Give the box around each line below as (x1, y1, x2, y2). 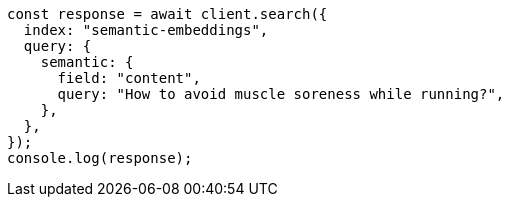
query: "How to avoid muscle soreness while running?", (57, 86, 505, 102)
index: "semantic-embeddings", (23, 22, 269, 38)
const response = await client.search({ (7, 6, 328, 22)
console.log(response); (7, 150, 193, 166)
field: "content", (57, 70, 201, 86)
